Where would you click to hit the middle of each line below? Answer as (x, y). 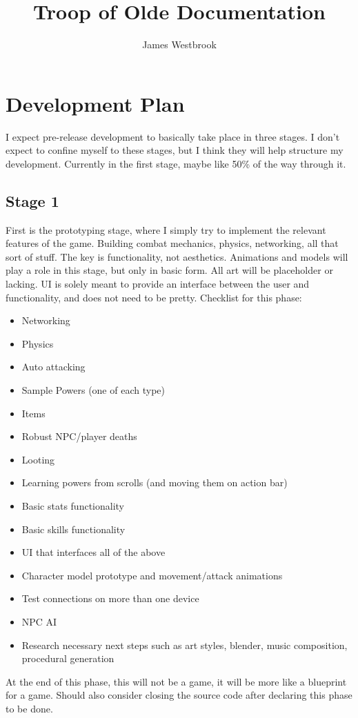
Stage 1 (32, 200)
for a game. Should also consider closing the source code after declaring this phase (179, 695)
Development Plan (95, 103)
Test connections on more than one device (110, 598)
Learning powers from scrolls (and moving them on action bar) (155, 482)
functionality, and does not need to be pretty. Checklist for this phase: (154, 297)
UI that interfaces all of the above (93, 552)
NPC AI (39, 621)
